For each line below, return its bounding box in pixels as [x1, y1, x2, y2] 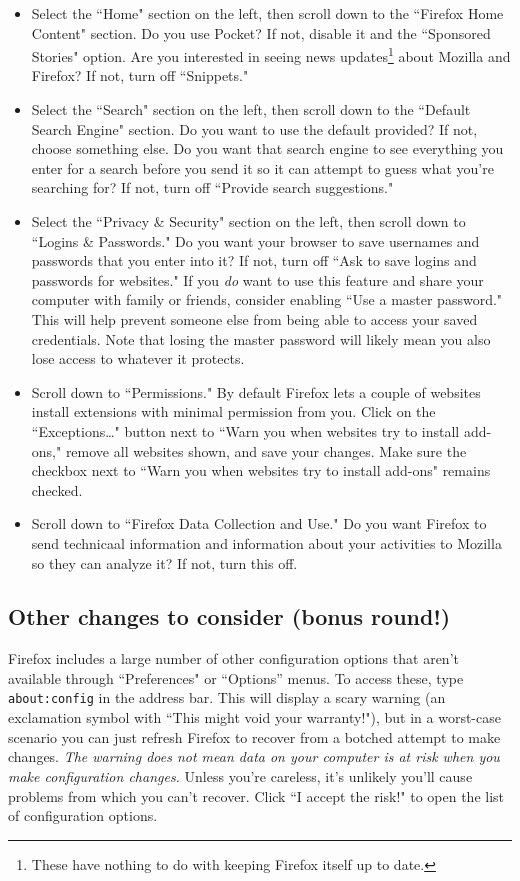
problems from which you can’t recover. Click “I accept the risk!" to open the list [8, 785, 505, 806]
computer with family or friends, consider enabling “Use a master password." [31, 289, 503, 310]
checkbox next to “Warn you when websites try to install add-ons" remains [31, 460, 491, 481]
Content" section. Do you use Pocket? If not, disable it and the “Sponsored [31, 22, 491, 43]
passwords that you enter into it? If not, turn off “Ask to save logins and [31, 250, 477, 271]
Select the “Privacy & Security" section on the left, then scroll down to [31, 211, 466, 231]
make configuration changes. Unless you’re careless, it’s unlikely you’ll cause [8, 765, 473, 786]
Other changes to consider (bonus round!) [8, 601, 451, 632]
